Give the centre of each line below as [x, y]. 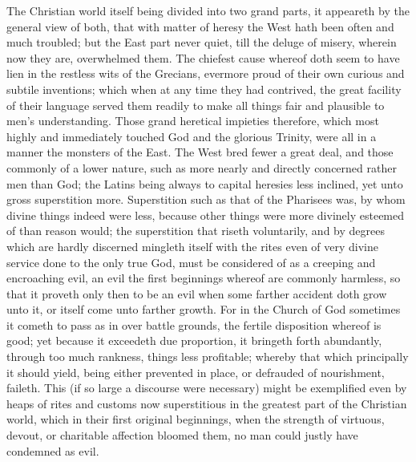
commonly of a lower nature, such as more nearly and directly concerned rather [202, 167]
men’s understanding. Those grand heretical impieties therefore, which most [193, 121]
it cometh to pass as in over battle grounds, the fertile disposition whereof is [194, 324]
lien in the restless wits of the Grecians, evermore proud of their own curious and [206, 73]
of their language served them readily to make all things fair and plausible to [196, 105]
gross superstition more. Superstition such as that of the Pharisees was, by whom [206, 199]
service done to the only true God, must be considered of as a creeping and [191, 262]
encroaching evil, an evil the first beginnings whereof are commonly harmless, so [204, 278]
